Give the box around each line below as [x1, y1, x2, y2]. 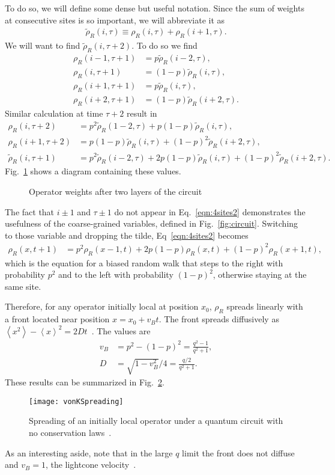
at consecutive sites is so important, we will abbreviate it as [5, 13, 225, 26]
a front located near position [5, 313, 110, 325]
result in [126, 107, 157, 120]
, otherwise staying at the [213, 268, 307, 281]
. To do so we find [131, 39, 198, 52]
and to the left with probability [58, 268, 174, 281]
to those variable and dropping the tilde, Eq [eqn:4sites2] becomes [5, 228, 249, 241]
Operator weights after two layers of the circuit [29, 185, 202, 197]
